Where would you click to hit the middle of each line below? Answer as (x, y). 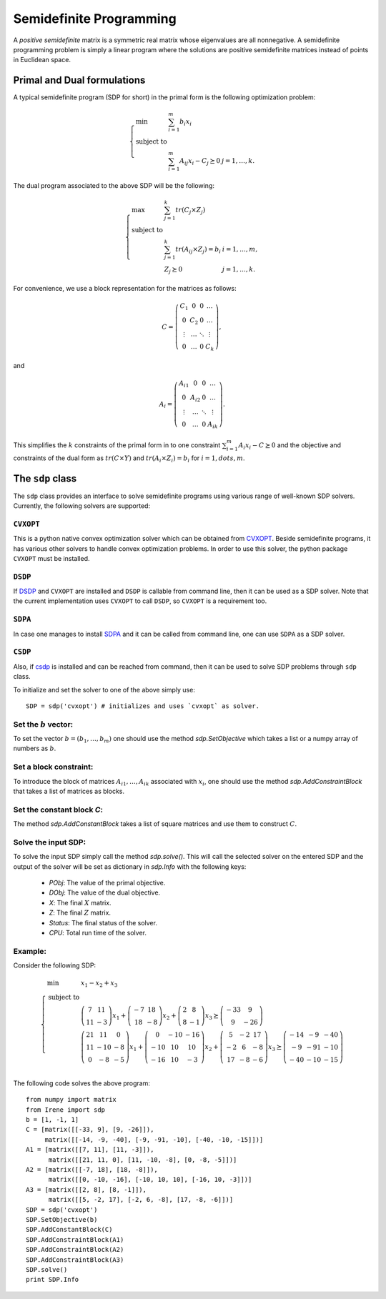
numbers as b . (35, 748)
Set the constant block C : (58, 810)
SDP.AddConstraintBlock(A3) (75, 1260)
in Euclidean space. (42, 60)
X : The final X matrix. (80, 902)
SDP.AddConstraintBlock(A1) (75, 1239)
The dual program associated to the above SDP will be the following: (114, 186)
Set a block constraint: (53, 767)
